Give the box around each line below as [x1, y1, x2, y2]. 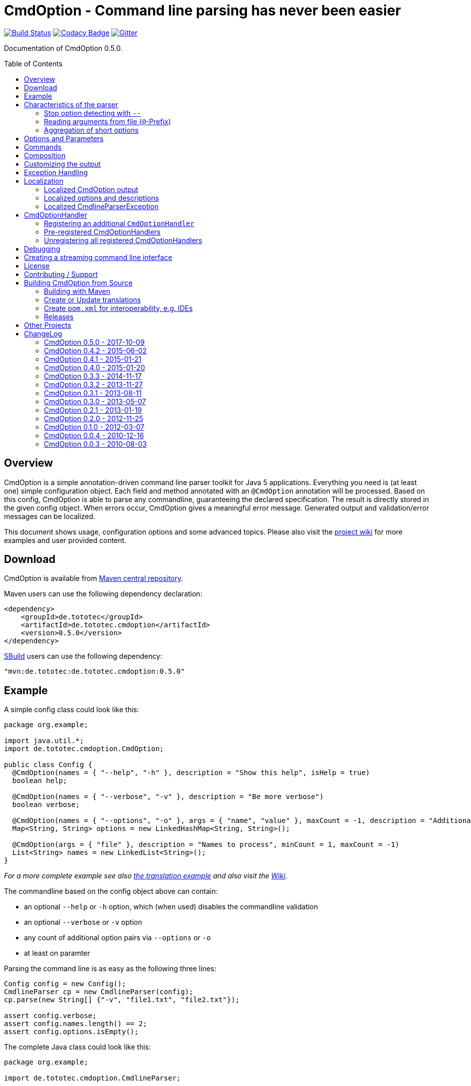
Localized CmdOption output [44, 185, 138, 194]
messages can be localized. [4, 512, 95, 521]
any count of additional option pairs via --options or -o [24, 933, 211, 942]
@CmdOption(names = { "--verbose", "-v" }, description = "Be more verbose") [12, 793, 324, 801]
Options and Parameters [24, 134, 104, 143]
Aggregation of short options [44, 125, 139, 134]
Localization [24, 176, 64, 185]
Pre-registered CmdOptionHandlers [44, 227, 161, 236]
